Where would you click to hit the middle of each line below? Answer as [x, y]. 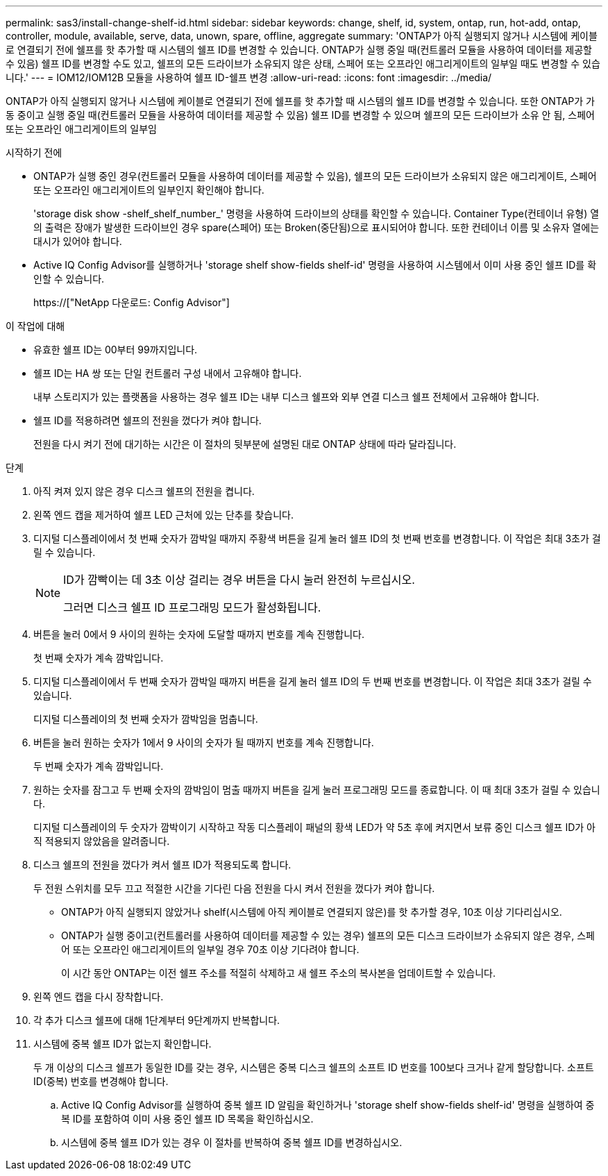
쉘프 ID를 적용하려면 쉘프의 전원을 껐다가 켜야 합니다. [147, 420]
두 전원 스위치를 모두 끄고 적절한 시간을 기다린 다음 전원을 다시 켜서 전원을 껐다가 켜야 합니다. [234, 888]
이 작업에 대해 [35, 326]
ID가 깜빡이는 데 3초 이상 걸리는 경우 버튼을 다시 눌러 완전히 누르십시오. [239, 580]
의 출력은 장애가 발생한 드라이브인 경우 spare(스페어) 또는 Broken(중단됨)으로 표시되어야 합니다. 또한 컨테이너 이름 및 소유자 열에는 [316, 227]
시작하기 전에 [34, 152]
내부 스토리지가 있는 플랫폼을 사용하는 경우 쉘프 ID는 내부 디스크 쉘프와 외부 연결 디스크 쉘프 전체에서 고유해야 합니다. [286, 397]
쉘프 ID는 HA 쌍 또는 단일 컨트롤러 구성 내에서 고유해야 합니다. [168, 373]
